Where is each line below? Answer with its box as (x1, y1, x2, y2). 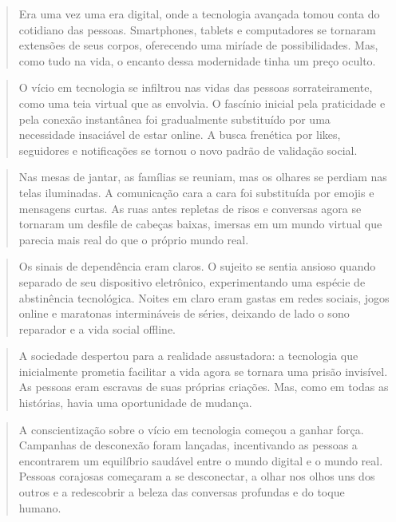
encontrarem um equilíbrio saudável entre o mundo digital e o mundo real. (18, 452, 383, 469)
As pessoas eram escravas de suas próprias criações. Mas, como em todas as (18, 378, 389, 395)
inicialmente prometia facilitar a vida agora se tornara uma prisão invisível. (18, 362, 388, 379)
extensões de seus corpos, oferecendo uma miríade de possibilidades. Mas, (18, 37, 378, 53)
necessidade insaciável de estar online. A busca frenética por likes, (18, 126, 341, 143)
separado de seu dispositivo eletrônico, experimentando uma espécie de (18, 273, 366, 290)
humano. (18, 499, 61, 516)
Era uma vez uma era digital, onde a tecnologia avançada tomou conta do (18, 6, 380, 22)
